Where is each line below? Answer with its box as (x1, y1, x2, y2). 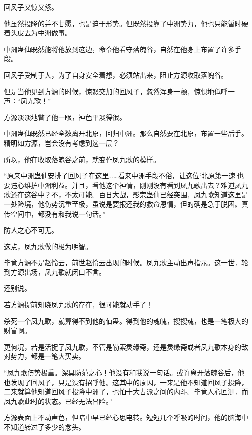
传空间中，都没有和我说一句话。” (4, 208, 106, 218)
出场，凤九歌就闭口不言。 (24, 267, 106, 277)
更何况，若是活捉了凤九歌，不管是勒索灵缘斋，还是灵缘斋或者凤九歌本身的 (4, 341, 241, 351)
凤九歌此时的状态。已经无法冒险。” (4, 396, 112, 406)
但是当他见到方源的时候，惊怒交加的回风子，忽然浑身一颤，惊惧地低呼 (4, 86, 228, 96)
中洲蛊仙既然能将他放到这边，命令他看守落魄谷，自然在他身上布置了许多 (4, 44, 235, 54)
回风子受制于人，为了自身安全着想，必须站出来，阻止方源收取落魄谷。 (4, 69, 228, 80)
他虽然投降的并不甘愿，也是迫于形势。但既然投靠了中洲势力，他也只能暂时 (4, 18, 241, 28)
